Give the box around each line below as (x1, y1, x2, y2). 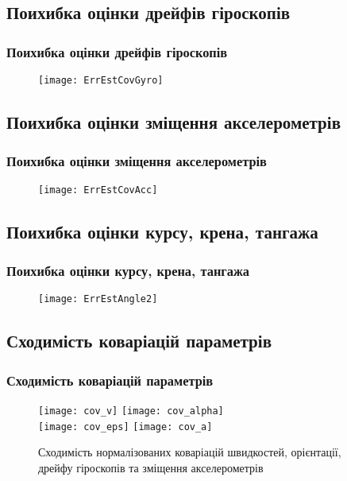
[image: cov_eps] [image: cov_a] (38, 421, 213, 433)
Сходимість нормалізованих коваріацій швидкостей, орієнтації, (38, 444, 341, 460)
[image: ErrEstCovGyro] (38, 75, 164, 86)
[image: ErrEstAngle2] (38, 293, 158, 305)
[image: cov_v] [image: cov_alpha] (38, 405, 224, 417)
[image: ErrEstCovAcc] (38, 184, 158, 196)
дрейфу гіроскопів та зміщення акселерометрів (38, 459, 264, 475)
